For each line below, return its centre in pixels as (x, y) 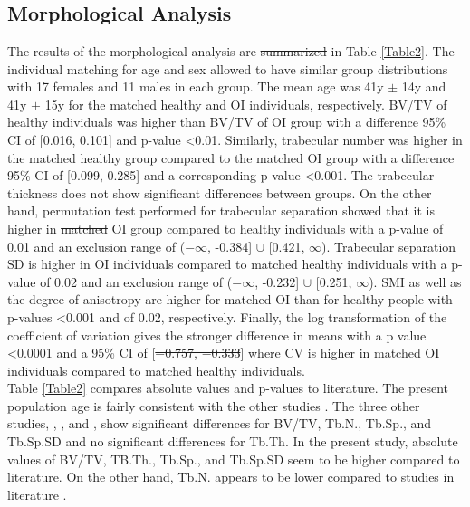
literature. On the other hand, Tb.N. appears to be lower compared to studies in (231, 477)
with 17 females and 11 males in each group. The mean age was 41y (196, 86)
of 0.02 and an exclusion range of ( (136, 281)
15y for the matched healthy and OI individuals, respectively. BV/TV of (246, 104)
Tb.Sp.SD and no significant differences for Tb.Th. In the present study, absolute (233, 441)
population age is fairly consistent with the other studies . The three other (214, 405)
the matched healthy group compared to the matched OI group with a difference (231, 157)
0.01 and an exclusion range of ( (96, 246)
